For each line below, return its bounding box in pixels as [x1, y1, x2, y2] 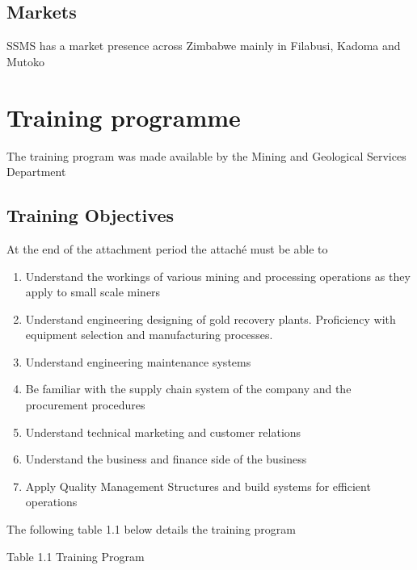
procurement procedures [25, 396, 145, 413]
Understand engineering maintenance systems [25, 353, 251, 370]
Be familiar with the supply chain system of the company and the [25, 380, 352, 397]
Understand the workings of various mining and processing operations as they [25, 267, 411, 284]
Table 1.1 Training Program [6, 547, 145, 564]
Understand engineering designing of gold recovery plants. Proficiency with [25, 310, 396, 327]
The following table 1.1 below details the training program [6, 521, 296, 538]
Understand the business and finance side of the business [25, 451, 307, 467]
